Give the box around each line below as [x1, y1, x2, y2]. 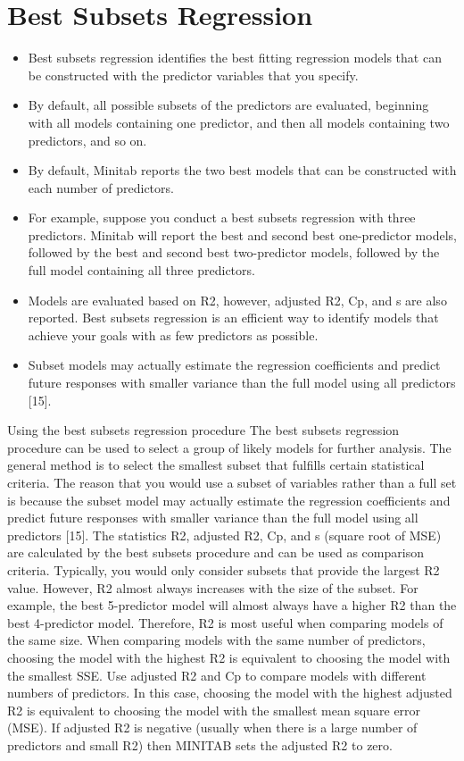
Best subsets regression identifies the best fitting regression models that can [28, 48, 442, 67]
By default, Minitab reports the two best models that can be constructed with [28, 161, 457, 180]
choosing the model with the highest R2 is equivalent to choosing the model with [7, 648, 451, 666]
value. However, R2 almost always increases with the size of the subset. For [7, 578, 418, 597]
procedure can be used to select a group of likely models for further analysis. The [7, 438, 452, 456]
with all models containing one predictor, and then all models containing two [28, 113, 450, 131]
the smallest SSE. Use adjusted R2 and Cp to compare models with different [7, 665, 427, 684]
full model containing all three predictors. [28, 261, 255, 280]
